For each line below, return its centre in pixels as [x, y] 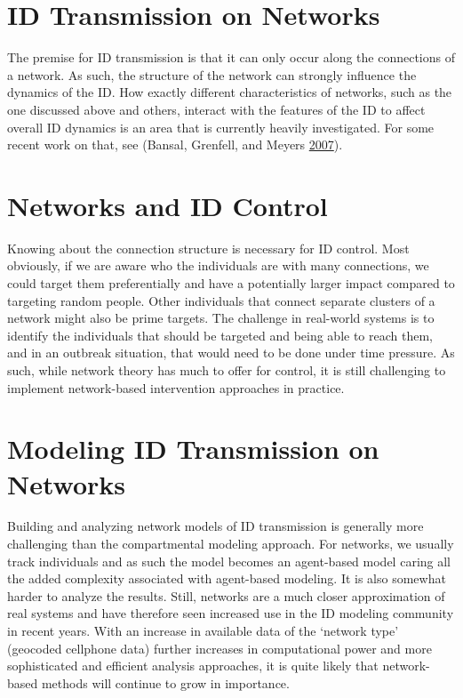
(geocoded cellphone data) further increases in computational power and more [220, 648]
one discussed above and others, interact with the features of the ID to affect [216, 109]
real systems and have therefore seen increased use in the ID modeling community [231, 613]
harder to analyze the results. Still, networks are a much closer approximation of [226, 595]
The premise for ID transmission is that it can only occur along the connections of [231, 57]
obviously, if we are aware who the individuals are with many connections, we [218, 265]
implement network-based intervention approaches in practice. [176, 387]
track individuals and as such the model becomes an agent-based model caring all [229, 561]
